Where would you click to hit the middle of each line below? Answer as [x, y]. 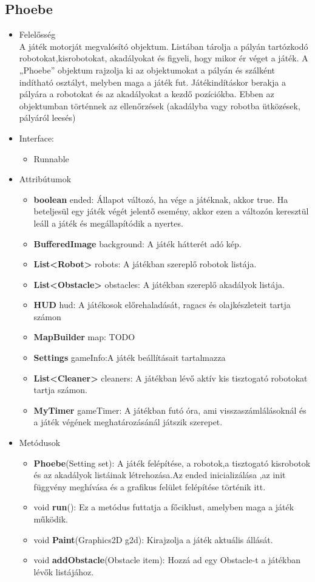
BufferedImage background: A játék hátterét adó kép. [137, 243]
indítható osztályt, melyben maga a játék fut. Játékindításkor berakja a [152, 82]
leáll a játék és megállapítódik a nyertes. [108, 223]
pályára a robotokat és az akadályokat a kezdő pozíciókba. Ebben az [147, 94]
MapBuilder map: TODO [84, 337]
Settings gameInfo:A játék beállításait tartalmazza [130, 358]
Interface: [37, 138]
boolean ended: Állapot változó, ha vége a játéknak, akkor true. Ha [161, 199]
